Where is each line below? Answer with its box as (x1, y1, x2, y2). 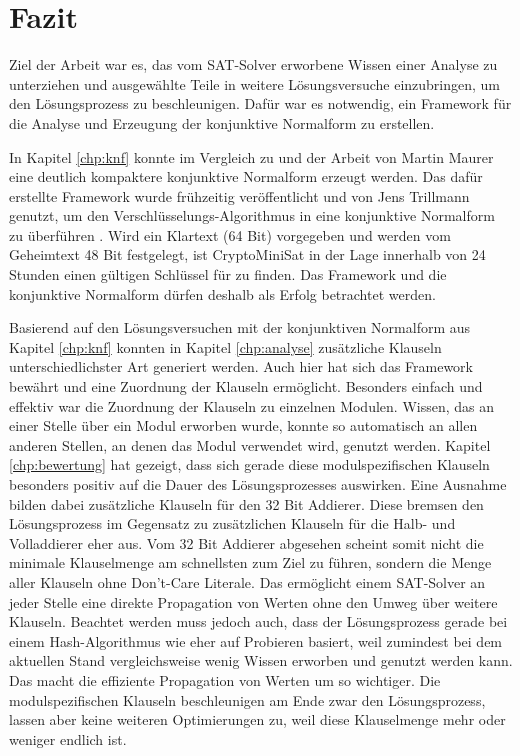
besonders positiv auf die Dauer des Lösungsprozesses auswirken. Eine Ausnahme (9, 474, 507, 494)
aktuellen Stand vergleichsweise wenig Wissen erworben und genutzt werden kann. (9, 650, 513, 671)
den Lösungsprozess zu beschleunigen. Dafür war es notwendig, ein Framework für (9, 93, 512, 114)
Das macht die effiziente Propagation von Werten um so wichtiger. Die (9, 669, 441, 690)
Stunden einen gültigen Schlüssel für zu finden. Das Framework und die (9, 264, 447, 285)
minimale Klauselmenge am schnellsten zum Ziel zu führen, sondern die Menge (9, 552, 492, 573)
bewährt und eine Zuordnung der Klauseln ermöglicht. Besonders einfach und (9, 376, 483, 397)
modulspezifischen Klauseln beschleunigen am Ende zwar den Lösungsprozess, (9, 689, 486, 710)
